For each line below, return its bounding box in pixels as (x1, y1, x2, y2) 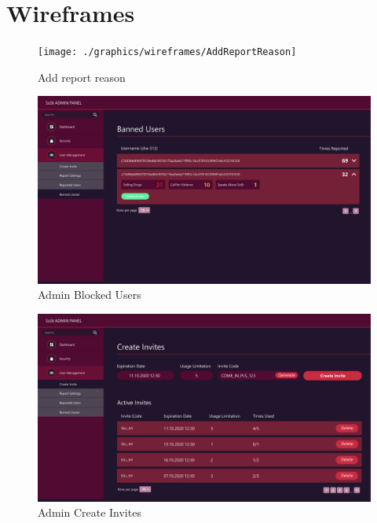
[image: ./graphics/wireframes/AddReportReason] (38, 46, 297, 58)
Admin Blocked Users (38, 286, 141, 303)
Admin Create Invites (38, 504, 141, 521)
